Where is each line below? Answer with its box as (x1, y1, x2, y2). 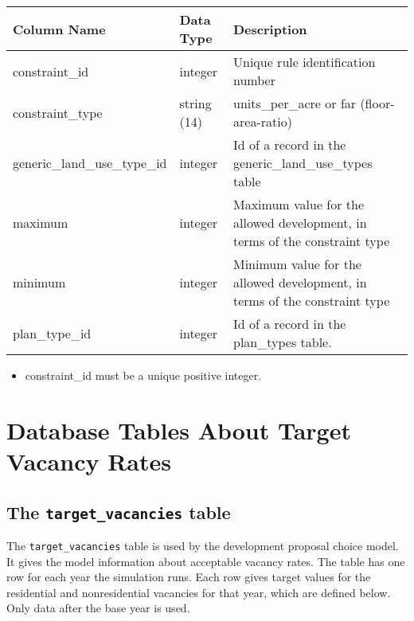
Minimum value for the (233, 255, 361, 273)
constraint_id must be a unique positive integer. (25, 367, 262, 383)
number (233, 71, 275, 89)
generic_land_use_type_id (13, 154, 167, 172)
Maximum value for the (233, 195, 365, 213)
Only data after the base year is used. (6, 600, 190, 616)
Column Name (13, 19, 106, 38)
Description (233, 19, 307, 38)
